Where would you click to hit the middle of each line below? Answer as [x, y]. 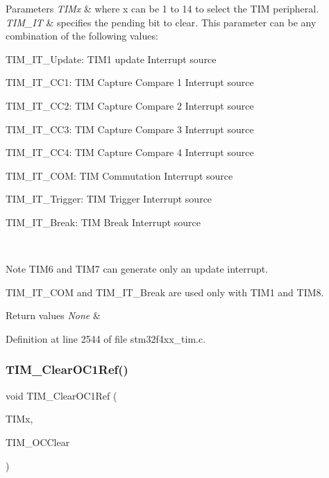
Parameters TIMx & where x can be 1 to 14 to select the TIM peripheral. [162, 8]
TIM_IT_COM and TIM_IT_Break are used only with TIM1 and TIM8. [165, 292]
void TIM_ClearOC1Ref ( [61, 395]
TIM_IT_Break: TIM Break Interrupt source [103, 222]
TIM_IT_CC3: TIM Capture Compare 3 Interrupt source [130, 129]
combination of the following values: [82, 36]
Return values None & [53, 315]
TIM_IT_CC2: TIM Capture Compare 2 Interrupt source [130, 105]
